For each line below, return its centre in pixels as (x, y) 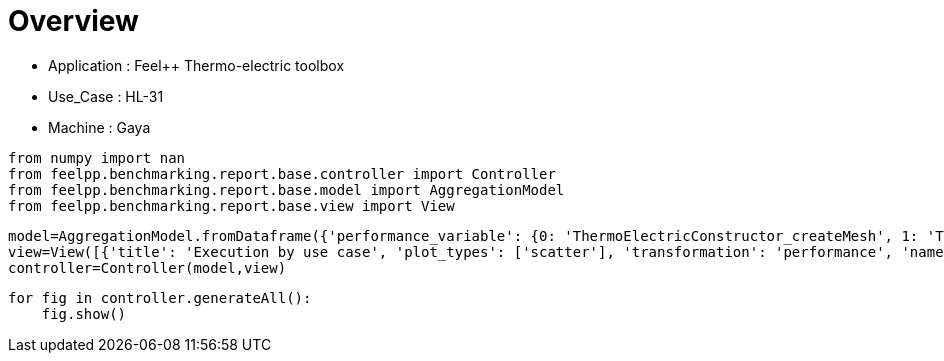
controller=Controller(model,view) (147, 267)
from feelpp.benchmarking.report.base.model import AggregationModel (286, 189)
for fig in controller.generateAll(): (160, 297)
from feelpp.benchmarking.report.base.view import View (231, 205)
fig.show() (84, 313)
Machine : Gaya (99, 127)
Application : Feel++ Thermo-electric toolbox (196, 65)
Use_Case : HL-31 (106, 96)
